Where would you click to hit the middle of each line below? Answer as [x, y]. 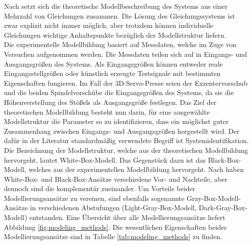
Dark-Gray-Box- [223, 208]
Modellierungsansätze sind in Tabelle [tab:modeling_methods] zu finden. [113, 236]
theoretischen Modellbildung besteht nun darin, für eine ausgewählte [107, 111]
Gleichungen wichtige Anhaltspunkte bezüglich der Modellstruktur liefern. [115, 35]
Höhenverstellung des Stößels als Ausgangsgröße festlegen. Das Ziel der [110, 102]
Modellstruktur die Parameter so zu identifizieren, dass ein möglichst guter [116, 121]
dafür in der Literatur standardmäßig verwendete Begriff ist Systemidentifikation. [126, 140]
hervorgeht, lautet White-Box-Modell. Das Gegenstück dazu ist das [105, 159]
